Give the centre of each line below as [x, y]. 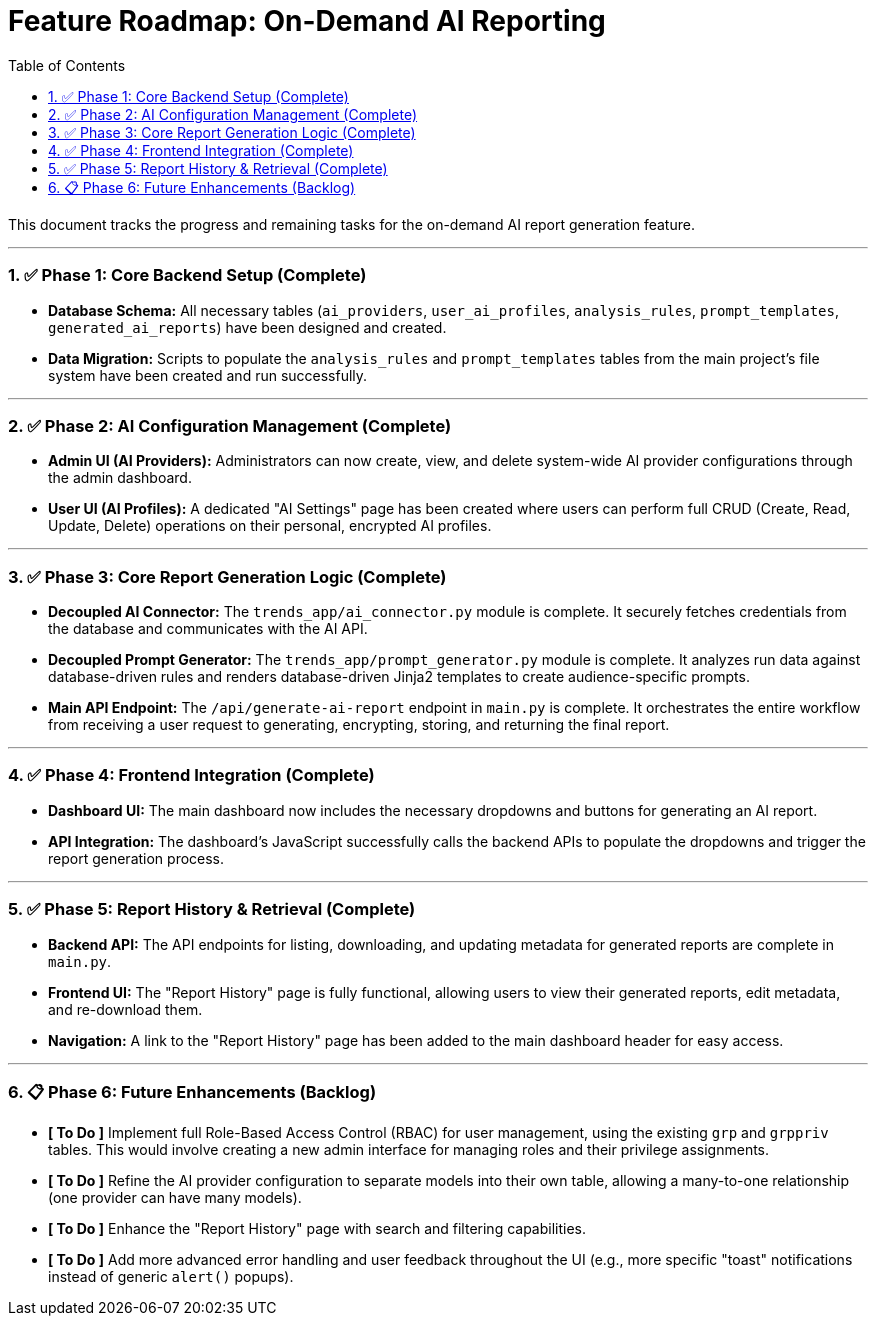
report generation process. [136, 858]
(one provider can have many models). [175, 1198]
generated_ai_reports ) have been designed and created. [247, 327]
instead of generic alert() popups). [171, 1277]
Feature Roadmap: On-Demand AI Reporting [307, 21]
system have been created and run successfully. [208, 375]
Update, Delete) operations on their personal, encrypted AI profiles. [270, 526]
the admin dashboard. [120, 478]
